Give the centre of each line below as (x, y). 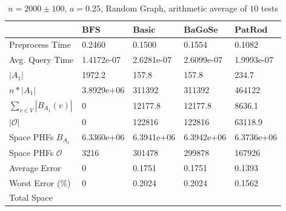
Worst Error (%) (40, 182)
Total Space (31, 197)
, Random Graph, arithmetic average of (174, 8)
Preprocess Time (40, 44)
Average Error (35, 167)
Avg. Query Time (42, 60)
